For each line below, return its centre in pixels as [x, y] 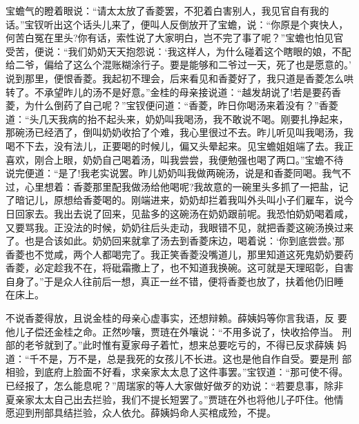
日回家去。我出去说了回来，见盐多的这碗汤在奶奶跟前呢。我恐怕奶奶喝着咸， [179, 213]
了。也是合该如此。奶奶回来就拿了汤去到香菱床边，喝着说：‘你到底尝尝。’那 [175, 241]
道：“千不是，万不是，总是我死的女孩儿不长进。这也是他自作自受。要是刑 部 [179, 358]
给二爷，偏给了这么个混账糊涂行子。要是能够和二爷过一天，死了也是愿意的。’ [178, 65]
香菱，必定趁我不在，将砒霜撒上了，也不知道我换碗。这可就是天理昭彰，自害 [179, 268]
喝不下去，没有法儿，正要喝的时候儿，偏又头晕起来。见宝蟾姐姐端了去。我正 [179, 145]
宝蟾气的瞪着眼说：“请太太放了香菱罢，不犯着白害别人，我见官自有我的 [167, 10]
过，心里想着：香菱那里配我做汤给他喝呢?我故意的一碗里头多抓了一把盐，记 [177, 186]
